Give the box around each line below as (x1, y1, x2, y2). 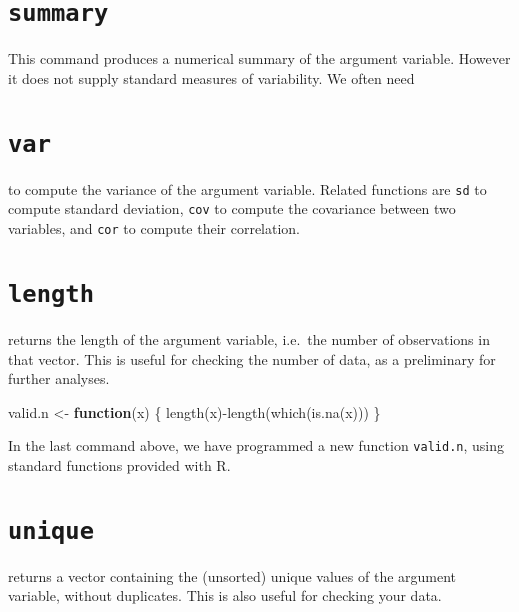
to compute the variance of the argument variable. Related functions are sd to (8, 178, 487, 199)
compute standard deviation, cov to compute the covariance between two (8, 198, 456, 219)
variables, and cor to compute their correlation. (8, 218, 301, 238)
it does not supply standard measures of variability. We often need (8, 67, 415, 88)
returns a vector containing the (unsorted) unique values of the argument (8, 565, 457, 586)
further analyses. (8, 368, 110, 389)
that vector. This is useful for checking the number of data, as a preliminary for (8, 348, 496, 369)
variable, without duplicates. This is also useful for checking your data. (8, 585, 442, 606)
